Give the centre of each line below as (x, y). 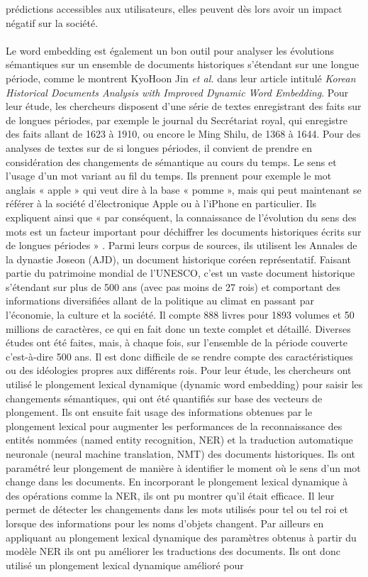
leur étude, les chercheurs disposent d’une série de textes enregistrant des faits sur (184, 106)
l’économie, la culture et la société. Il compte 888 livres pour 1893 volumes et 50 (180, 315)
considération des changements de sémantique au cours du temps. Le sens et (171, 161)
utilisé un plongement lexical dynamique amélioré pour (125, 565)
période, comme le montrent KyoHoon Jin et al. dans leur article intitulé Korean (181, 78)
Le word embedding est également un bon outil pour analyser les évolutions (170, 50)
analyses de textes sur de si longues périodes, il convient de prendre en (159, 147)
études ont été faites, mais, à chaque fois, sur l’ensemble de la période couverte (177, 342)
